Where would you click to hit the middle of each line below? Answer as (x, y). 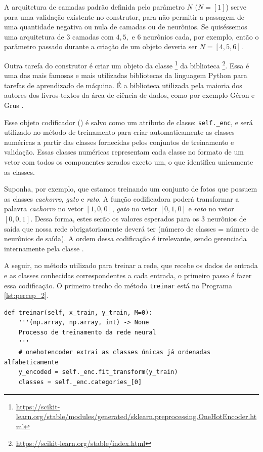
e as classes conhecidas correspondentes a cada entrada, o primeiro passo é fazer (128, 275)
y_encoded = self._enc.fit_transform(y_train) (98, 372)
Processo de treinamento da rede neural (87, 332)
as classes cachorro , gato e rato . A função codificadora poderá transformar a (122, 198)
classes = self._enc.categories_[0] (80, 382)
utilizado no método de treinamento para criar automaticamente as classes (119, 132)
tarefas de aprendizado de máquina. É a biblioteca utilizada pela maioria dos (123, 85)
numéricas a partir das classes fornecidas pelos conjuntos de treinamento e (119, 142)
